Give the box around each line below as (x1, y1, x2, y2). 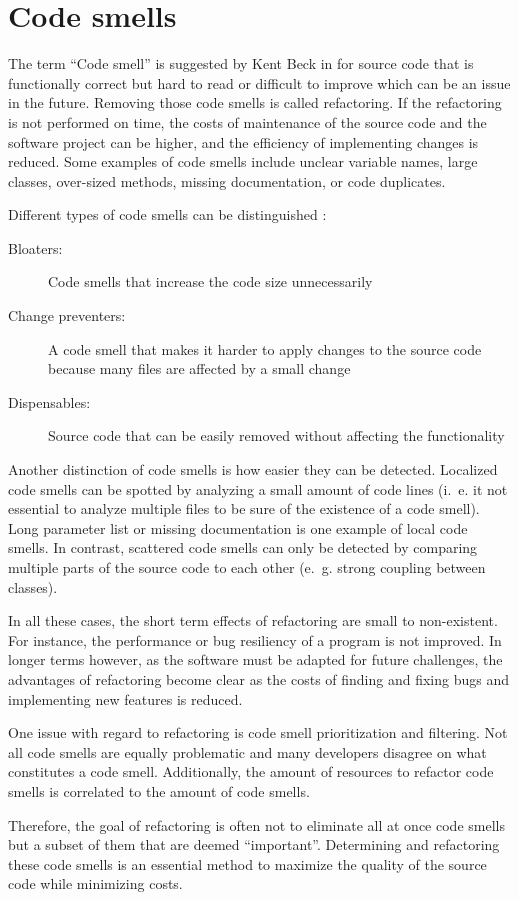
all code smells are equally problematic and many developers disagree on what (8, 741, 487, 762)
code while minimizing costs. (8, 873, 183, 894)
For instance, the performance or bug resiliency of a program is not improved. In (8, 629, 502, 650)
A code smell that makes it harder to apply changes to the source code (48, 338, 482, 359)
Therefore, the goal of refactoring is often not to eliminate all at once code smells (8, 814, 505, 835)
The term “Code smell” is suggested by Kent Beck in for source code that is (8, 53, 474, 74)
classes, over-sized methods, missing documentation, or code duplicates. (8, 170, 446, 191)
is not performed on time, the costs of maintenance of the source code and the (8, 111, 487, 132)
